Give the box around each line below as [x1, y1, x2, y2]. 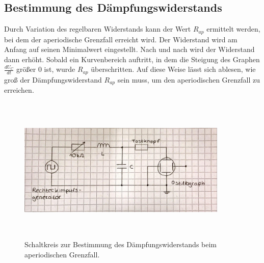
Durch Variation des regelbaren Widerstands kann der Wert [4, 23, 191, 34]
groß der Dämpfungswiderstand [4, 74, 102, 85]
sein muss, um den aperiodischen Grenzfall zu [117, 74, 260, 85]
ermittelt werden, [206, 23, 260, 34]
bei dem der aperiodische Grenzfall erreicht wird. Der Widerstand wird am [4, 34, 237, 44]
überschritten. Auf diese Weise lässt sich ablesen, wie [91, 64, 256, 74]
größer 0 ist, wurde [16, 64, 75, 74]
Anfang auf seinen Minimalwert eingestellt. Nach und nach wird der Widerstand [4, 44, 255, 55]
